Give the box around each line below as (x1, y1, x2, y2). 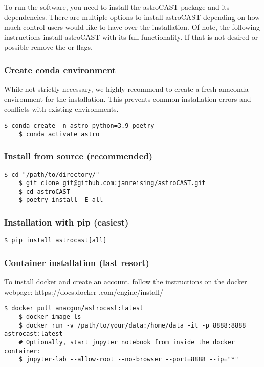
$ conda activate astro (18, 130, 100, 138)
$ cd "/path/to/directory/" (4, 171, 100, 178)
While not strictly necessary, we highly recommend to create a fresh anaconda (4, 84, 249, 94)
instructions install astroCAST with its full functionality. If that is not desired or (4, 31, 258, 42)
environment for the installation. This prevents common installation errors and (4, 93, 251, 104)
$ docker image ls (18, 313, 81, 321)
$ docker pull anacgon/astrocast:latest (4, 304, 144, 312)
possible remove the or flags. (4, 42, 93, 52)
